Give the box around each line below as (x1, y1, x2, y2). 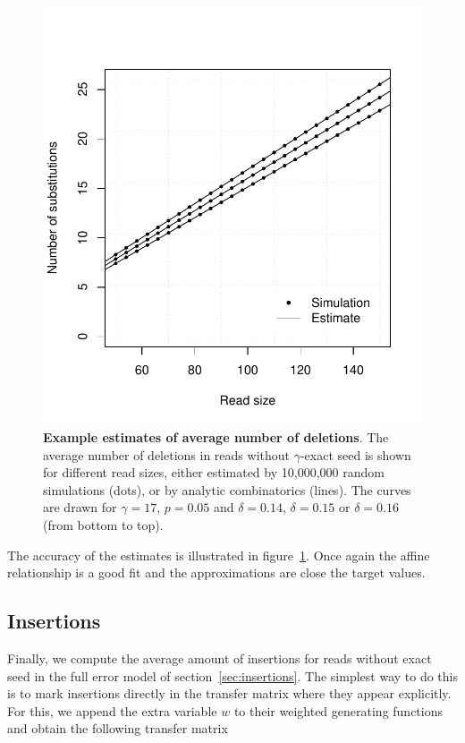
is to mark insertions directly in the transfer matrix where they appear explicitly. (7, 684, 452, 703)
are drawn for (43, 498, 117, 517)
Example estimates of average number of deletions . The (43, 427, 389, 446)
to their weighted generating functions (233, 701, 443, 720)
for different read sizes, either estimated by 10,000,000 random (43, 463, 385, 482)
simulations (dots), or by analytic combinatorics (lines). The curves (43, 480, 411, 499)
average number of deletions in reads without (43, 445, 290, 464)
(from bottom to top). (43, 515, 164, 534)
